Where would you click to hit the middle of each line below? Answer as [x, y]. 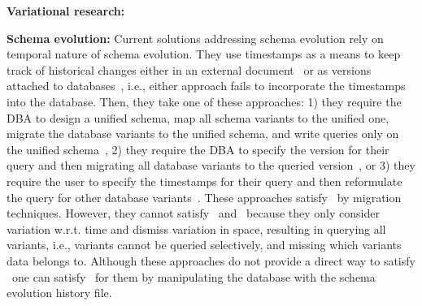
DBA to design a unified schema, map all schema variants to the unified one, [198, 117]
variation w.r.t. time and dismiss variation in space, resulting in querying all [196, 228]
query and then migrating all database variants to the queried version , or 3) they [211, 165]
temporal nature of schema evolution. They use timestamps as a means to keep [204, 54]
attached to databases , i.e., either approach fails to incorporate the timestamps [206, 86]
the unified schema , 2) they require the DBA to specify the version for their [198, 149]
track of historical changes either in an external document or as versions [189, 69]
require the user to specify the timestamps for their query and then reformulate [204, 181]
